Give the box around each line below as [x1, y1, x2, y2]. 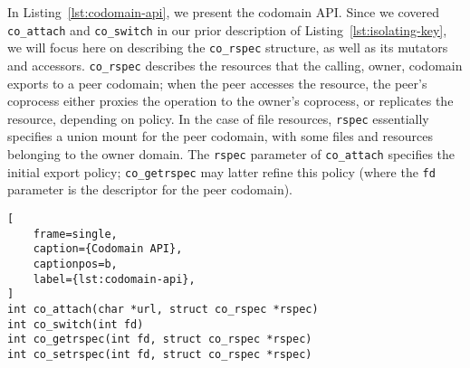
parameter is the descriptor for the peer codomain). [7, 180, 293, 199]
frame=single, [33, 227, 118, 241]
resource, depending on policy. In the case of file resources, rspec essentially [7, 109, 429, 127]
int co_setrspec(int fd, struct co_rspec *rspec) [7, 347, 312, 361]
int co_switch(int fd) [7, 317, 144, 331]
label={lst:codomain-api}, [33, 272, 196, 286]
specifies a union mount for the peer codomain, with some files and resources [7, 127, 433, 146]
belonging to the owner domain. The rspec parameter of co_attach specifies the [7, 145, 456, 163]
